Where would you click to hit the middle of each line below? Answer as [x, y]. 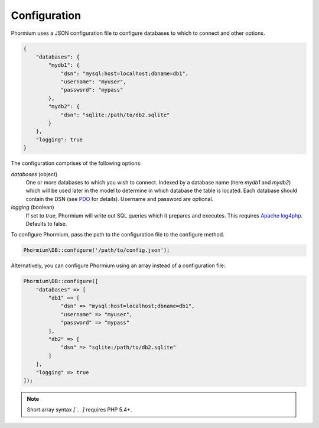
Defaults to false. [46, 223]
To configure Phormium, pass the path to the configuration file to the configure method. [118, 235]
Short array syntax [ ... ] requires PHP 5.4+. [79, 410]
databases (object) [34, 174]
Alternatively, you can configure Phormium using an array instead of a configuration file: [118, 265]
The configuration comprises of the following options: [76, 163]
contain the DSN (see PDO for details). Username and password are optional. [120, 199]
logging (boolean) [32, 207]
